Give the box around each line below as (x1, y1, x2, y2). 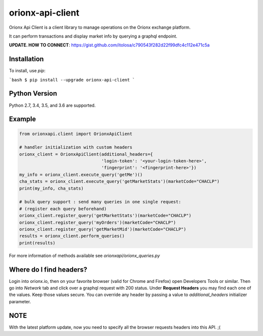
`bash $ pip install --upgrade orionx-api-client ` (9, 77, 135, 82)
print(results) (19, 240, 56, 246)
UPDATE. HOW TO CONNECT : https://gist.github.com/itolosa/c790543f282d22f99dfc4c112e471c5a (9, 42, 210, 48)
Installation (9, 55, 44, 63)
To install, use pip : (9, 68, 46, 74)
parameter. (9, 298, 31, 304)
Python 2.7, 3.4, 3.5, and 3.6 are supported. (9, 102, 96, 108)
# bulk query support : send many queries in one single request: (19, 199, 181, 205)
